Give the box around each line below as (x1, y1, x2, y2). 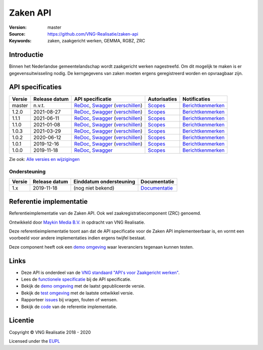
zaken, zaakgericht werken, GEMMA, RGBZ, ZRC (47, 38, 146, 44)
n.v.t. (33, 102, 45, 109)
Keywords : (9, 38, 32, 44)
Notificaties (182, 96, 210, 102)
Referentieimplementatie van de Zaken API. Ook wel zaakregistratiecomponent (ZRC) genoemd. (9, 210, 202, 216)
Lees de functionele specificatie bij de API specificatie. (21, 276, 131, 282)
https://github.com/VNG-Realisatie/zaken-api (47, 31, 138, 37)
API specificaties (9, 83, 62, 91)
